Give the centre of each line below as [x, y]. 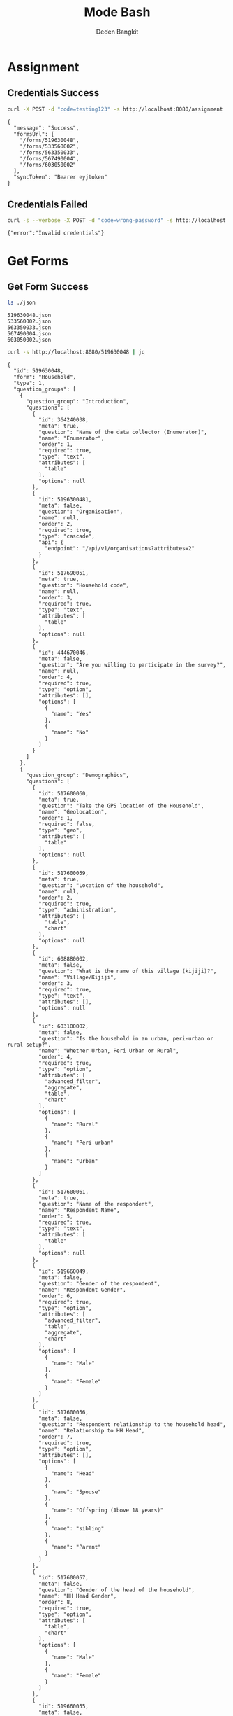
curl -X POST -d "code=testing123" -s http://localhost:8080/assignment [115, 109]
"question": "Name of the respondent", [96, 1204]
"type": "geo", [60, 830]
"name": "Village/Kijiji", [77, 977]
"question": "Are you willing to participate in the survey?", [132, 665]
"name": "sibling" [78, 1529]
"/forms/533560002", [50, 146]
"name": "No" [70, 732]
